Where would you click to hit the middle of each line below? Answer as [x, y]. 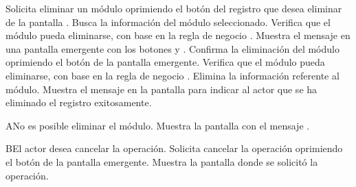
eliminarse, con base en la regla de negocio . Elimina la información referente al [173, 75]
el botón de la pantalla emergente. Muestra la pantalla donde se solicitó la [162, 161]
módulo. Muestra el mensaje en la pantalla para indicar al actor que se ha [162, 89]
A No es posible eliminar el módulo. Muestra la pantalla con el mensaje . [158, 125]
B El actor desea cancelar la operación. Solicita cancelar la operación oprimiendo [174, 148]
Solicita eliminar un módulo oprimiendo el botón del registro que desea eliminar [174, 8]
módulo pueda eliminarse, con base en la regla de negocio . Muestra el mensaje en [178, 35]
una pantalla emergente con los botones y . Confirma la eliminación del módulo [173, 48]
